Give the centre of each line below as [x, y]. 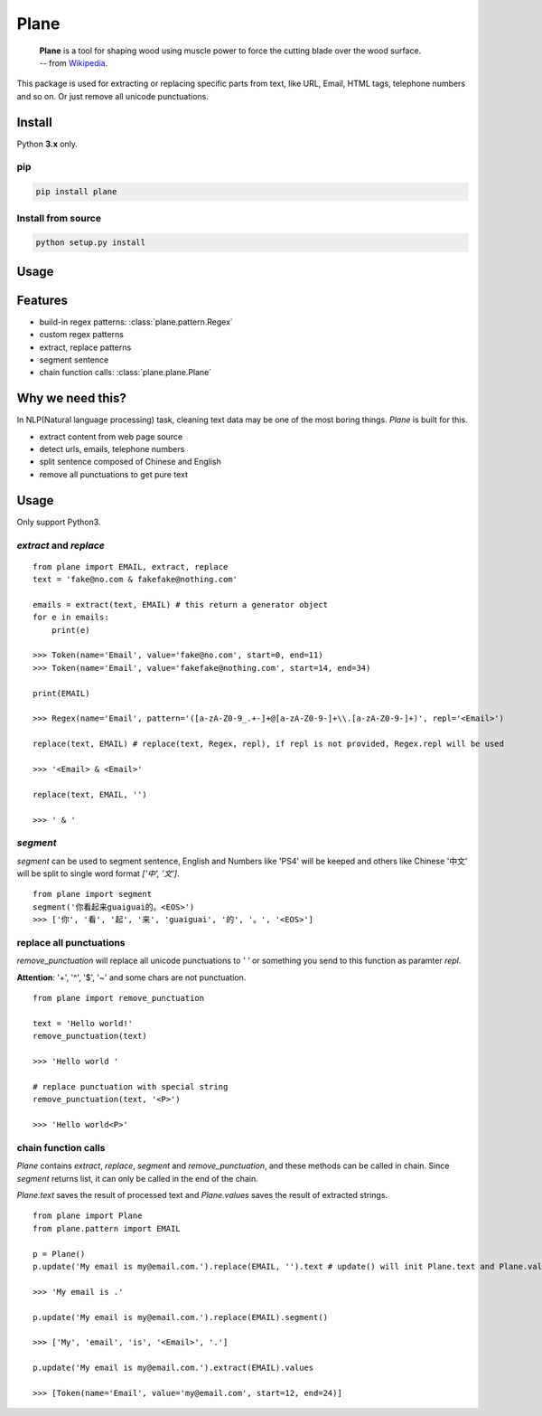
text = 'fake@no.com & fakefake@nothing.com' [135, 580]
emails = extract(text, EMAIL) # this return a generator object [181, 604]
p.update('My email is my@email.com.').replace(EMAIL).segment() [181, 1317]
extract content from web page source [111, 436]
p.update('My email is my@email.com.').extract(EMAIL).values [173, 1368]
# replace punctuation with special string [131, 1086]
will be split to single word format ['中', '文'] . [98, 873]
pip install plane [76, 192]
